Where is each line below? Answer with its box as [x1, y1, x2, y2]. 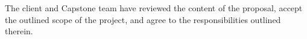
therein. [5, 25, 33, 37]
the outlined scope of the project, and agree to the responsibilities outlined [5, 13, 281, 25]
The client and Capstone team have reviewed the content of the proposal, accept [5, 2, 303, 14]
